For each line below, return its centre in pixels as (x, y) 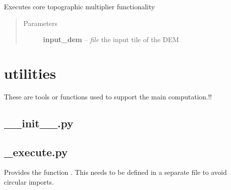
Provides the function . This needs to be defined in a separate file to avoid (115, 172)
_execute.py (36, 152)
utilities (30, 73)
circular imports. (29, 182)
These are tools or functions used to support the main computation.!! (108, 96)
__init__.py (39, 123)
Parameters (40, 23)
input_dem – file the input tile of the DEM (111, 39)
